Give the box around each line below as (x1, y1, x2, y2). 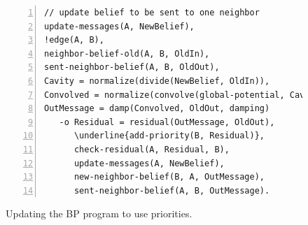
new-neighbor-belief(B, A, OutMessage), (73, 172, 265, 182)
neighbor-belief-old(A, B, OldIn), (44, 48, 210, 59)
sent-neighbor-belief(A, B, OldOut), (44, 62, 220, 73)
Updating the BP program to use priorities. (6, 206, 192, 221)
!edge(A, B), (44, 35, 104, 45)
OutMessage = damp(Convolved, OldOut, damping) (44, 103, 270, 114)
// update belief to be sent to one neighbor (44, 8, 260, 17)
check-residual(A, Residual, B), (73, 144, 230, 154)
